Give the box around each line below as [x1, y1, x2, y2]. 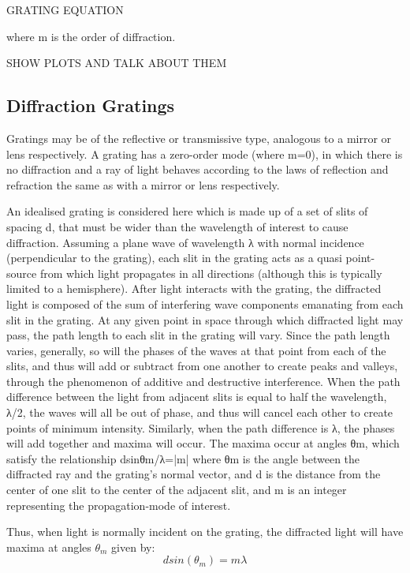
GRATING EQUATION [6, 2, 124, 17]
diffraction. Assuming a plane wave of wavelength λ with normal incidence [6, 234, 364, 250]
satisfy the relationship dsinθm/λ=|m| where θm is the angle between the [6, 450, 360, 466]
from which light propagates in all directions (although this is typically [39, 264, 382, 281]
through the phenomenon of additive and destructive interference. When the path [6, 373, 401, 389]
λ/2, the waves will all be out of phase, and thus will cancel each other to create [6, 404, 393, 421]
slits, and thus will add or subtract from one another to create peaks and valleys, [6, 358, 398, 374]
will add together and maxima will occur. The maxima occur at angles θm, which [6, 435, 400, 451]
